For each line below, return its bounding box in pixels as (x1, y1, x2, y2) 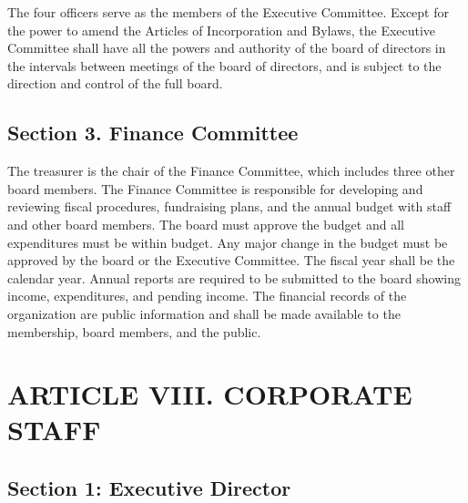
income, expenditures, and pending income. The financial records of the (7, 286, 407, 305)
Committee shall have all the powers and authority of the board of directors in (7, 38, 446, 57)
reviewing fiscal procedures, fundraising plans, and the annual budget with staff (7, 197, 452, 216)
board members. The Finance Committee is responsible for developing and (7, 179, 423, 198)
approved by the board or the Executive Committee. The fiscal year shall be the (7, 251, 455, 270)
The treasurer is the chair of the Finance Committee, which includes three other (7, 161, 455, 180)
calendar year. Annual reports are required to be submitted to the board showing (7, 268, 461, 287)
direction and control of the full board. (7, 74, 223, 93)
